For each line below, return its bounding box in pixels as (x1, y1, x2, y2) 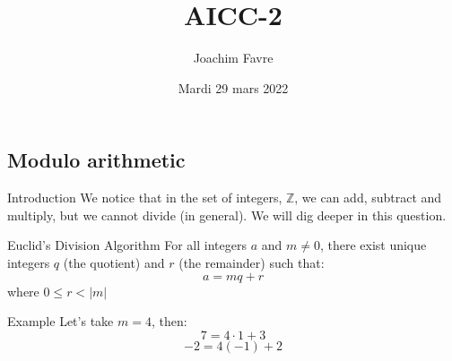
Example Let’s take (7, 312, 114, 331)
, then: (151, 312, 187, 331)
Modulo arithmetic (7, 146, 186, 174)
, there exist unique (319, 236, 427, 254)
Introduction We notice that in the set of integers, (7, 188, 282, 207)
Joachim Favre (193, 48, 274, 67)
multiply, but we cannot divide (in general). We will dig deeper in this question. (7, 205, 447, 224)
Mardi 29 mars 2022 (178, 78, 289, 97)
